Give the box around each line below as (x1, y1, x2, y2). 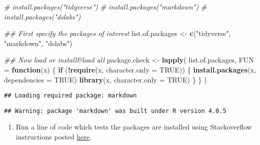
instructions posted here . (16, 131, 92, 142)
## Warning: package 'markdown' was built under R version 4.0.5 (4, 107, 226, 114)
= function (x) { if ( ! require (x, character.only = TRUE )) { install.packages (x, (4, 64, 256, 74)
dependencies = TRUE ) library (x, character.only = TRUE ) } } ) (4, 74, 207, 84)
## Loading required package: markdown (4, 92, 137, 99)
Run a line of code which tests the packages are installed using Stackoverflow (16, 121, 252, 132)
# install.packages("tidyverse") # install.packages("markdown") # (4, 1, 207, 11)
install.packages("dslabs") (4, 11, 81, 21)
